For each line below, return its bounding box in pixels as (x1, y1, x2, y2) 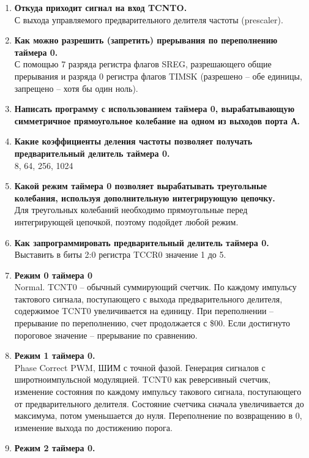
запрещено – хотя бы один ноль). (14, 81, 138, 94)
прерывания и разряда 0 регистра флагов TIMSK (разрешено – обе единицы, (14, 69, 302, 82)
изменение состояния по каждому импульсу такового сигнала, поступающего (14, 385, 302, 398)
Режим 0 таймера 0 (14, 268, 92, 281)
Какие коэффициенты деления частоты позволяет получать (14, 135, 253, 148)
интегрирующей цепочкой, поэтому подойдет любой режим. (14, 215, 239, 228)
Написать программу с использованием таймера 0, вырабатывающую (14, 102, 295, 115)
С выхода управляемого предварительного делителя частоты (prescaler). (14, 13, 283, 26)
